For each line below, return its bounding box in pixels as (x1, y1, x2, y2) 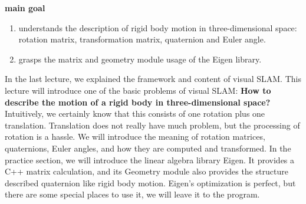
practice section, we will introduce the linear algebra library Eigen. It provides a (5, 153, 295, 166)
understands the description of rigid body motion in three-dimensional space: (18, 21, 297, 34)
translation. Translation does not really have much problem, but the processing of (5, 119, 300, 131)
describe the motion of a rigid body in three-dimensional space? (5, 96, 271, 108)
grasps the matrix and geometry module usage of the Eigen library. (18, 52, 262, 65)
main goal (5, 2, 45, 14)
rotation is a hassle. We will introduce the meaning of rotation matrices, (5, 130, 265, 143)
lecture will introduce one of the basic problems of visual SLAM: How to (5, 84, 271, 96)
